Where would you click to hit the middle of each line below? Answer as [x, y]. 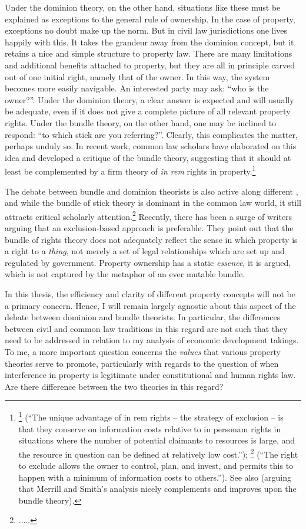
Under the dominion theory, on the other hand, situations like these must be [143, 7]
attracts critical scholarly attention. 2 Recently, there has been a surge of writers [149, 215]
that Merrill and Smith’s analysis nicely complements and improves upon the [157, 489]
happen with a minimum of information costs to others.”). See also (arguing [155, 477]
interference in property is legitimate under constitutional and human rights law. [150, 375]
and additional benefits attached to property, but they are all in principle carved [150, 65]
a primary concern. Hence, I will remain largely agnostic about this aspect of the [150, 305]
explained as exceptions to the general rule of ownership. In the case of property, [150, 19]
